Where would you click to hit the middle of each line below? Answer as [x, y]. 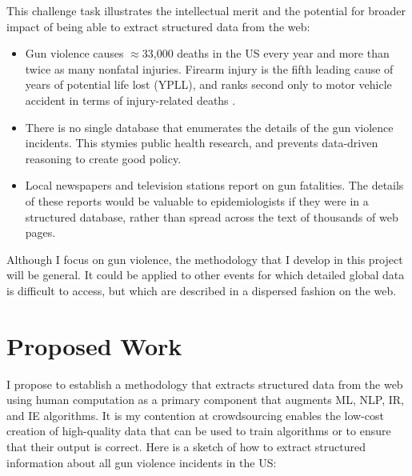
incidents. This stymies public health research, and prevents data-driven [202, 143]
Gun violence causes [74, 53]
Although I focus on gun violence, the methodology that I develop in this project [205, 259]
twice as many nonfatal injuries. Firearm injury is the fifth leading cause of [209, 68]
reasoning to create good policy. [103, 158]
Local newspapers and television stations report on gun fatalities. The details [214, 185]
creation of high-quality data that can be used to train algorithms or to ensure [199, 431]
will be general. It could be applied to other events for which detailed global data [206, 275]
